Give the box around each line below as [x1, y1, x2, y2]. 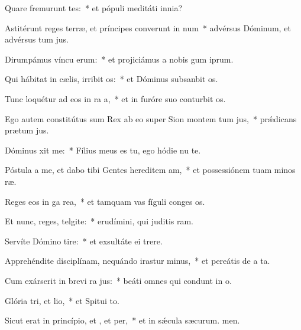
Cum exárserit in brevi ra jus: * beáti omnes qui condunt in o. [5, 274, 232, 286]
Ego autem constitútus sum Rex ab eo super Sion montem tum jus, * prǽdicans [5, 112, 297, 125]
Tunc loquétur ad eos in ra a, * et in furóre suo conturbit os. [5, 92, 226, 104]
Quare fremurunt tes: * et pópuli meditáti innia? [5, 2, 183, 14]
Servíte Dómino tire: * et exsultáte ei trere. [5, 234, 163, 247]
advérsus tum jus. [5, 33, 69, 45]
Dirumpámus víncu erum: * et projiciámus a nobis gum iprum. [5, 53, 234, 65]
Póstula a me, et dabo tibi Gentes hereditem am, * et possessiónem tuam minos [5, 164, 296, 176]
